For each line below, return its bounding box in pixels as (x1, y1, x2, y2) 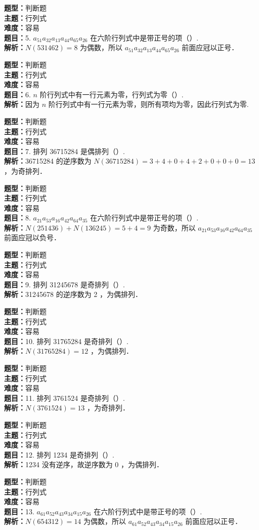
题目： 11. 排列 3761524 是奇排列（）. (4, 392, 125, 403)
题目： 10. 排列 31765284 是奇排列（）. (4, 335, 128, 346)
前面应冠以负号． (4, 232, 61, 243)
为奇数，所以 (153, 222, 196, 233)
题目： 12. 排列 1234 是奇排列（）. (4, 449, 114, 460)
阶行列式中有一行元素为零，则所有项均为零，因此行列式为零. (48, 99, 249, 109)
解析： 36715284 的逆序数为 (4, 156, 92, 166)
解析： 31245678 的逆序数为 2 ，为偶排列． (4, 289, 142, 299)
